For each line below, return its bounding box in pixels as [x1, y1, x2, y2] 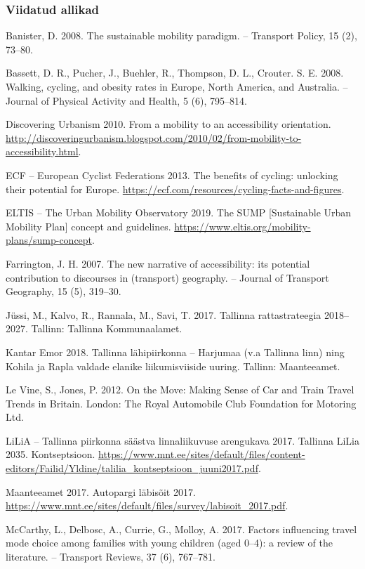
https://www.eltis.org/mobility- [174, 218, 311, 233]
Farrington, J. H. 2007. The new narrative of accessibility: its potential [6, 256, 310, 270]
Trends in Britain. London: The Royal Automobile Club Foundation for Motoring [6, 395, 357, 410]
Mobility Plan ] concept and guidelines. [6, 218, 171, 233]
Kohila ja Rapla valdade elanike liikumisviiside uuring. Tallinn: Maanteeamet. [6, 358, 340, 373]
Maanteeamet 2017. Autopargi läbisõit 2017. [6, 484, 196, 499]
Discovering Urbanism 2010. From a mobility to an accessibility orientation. [6, 117, 331, 131]
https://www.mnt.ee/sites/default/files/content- [98, 447, 305, 462]
